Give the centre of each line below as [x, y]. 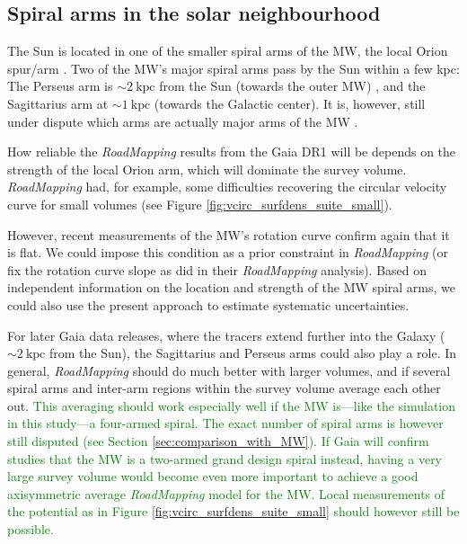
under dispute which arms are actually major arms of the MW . [183, 121]
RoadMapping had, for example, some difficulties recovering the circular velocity [227, 187]
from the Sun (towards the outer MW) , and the [292, 86]
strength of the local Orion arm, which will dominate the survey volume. [207, 169]
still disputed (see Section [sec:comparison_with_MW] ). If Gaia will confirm [218, 441]
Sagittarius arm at [58, 103]
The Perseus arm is [60, 86]
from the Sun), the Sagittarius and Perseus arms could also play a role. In [253, 353]
